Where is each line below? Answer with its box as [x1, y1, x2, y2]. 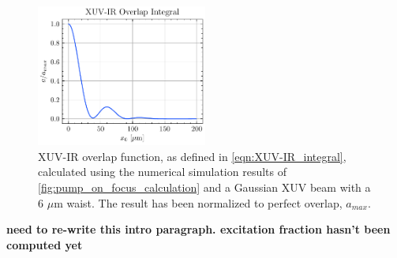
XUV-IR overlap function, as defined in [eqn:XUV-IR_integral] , [38, 148, 346, 164]
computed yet [6, 236, 83, 252]
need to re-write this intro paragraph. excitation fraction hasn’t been [6, 221, 391, 237]
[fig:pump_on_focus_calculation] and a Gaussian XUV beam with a [38, 178, 371, 195]
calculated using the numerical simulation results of [38, 163, 287, 180]
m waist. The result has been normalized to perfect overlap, [54, 194, 343, 211]
